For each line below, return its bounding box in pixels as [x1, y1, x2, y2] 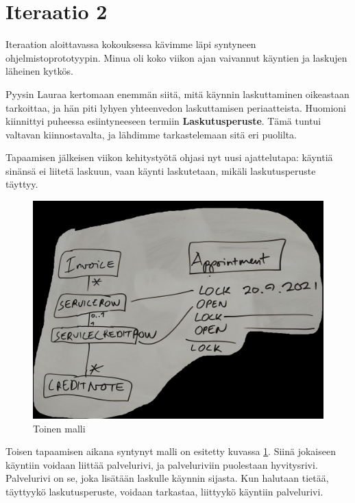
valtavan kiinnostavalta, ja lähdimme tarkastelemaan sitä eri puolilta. [5, 127, 297, 141]
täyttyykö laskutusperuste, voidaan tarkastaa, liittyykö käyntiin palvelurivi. [5, 484, 323, 499]
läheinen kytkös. [5, 64, 73, 78]
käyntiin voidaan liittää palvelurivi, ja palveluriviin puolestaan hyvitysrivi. [5, 457, 318, 471]
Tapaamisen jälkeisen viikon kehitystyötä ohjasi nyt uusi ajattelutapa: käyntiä [5, 150, 333, 164]
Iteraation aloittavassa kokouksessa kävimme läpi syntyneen [5, 37, 256, 51]
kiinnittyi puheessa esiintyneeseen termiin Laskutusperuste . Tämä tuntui [5, 114, 321, 128]
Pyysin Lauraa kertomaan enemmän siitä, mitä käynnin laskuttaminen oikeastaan [5, 86, 350, 101]
